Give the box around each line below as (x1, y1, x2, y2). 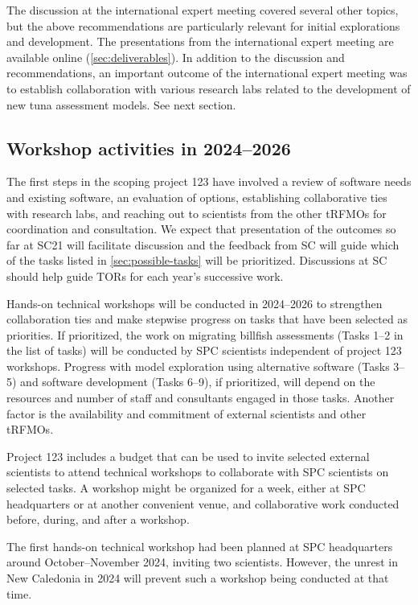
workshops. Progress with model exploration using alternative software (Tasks (6, 357, 390, 374)
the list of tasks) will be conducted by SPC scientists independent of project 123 (6, 342, 402, 359)
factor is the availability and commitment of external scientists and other (6, 405, 367, 422)
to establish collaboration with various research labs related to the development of (6, 80, 411, 97)
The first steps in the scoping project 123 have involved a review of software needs (6, 173, 412, 190)
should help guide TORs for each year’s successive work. (6, 267, 284, 284)
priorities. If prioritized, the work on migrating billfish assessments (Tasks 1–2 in (6, 326, 404, 343)
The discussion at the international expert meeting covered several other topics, (6, 2, 399, 18)
